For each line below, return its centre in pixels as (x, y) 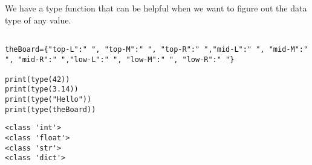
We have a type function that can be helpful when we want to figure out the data (156, 8)
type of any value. (38, 20)
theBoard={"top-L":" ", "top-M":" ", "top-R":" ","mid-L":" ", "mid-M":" (157, 49)
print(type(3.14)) (42, 89)
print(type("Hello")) (48, 100)
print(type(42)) (37, 79)
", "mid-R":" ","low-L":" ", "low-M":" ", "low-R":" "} (120, 59)
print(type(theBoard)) (50, 109)
